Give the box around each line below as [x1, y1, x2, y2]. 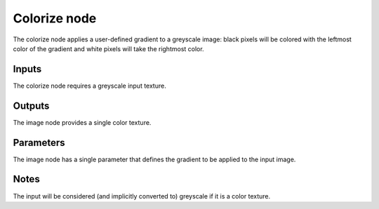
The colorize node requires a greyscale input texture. [13, 81, 166, 90]
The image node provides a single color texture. [13, 118, 152, 126]
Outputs [13, 100, 50, 112]
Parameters [13, 137, 65, 149]
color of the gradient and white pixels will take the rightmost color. [13, 44, 204, 53]
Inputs [13, 63, 42, 75]
